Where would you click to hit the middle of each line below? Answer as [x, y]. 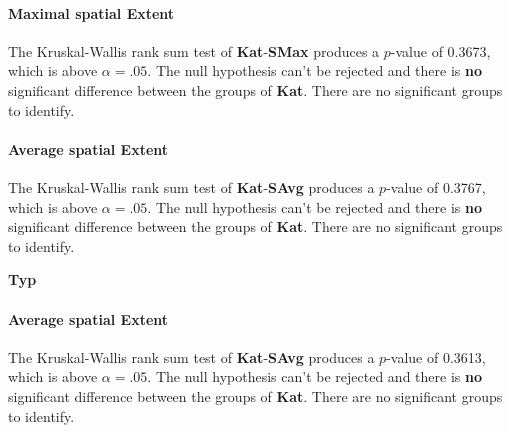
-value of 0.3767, [436, 186]
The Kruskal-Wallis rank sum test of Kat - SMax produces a [194, 50]
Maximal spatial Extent [91, 12]
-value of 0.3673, [440, 50]
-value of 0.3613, [436, 356]
